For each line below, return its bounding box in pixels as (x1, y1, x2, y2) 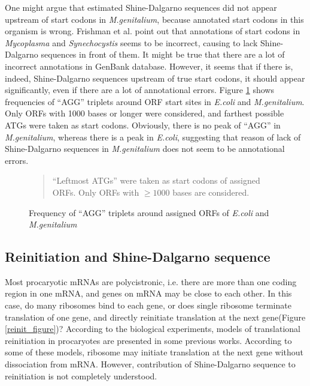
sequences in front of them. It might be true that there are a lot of (41, 48, 285, 61)
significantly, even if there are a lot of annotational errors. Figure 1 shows (5, 83, 274, 96)
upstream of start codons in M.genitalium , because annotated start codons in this (5, 13, 304, 25)
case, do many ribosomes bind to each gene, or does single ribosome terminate (5, 299, 291, 312)
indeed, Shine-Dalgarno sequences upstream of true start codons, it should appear (5, 71, 305, 84)
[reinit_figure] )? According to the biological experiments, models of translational (5, 322, 300, 335)
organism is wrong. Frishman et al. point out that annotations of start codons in (5, 25, 300, 37)
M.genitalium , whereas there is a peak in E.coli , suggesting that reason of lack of (5, 130, 301, 143)
